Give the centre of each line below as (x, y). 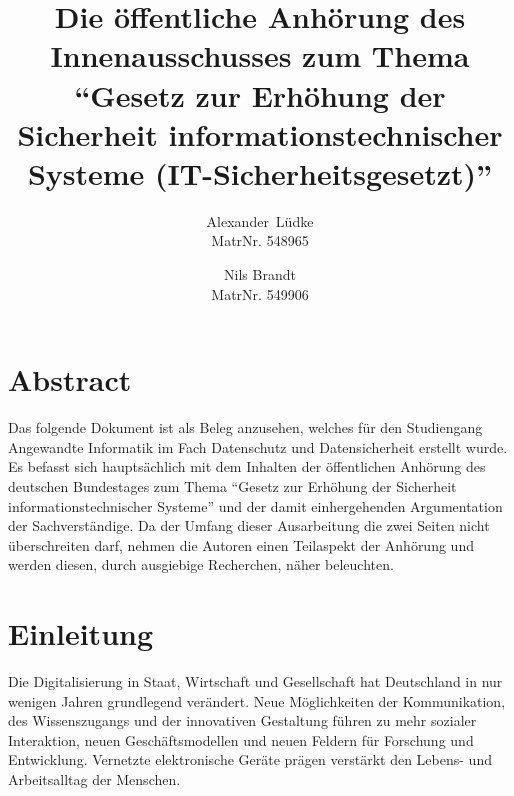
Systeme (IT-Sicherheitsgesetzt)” (260, 172)
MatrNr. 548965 (260, 240)
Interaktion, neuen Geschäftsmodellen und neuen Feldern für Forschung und (241, 739)
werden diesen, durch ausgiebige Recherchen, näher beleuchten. (201, 564)
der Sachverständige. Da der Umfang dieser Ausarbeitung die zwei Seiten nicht (249, 525)
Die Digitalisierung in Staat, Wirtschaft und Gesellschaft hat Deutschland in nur (255, 681)
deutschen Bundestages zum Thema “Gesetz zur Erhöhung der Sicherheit (232, 485)
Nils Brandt (260, 274)
